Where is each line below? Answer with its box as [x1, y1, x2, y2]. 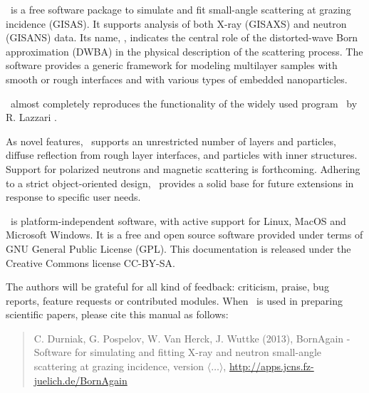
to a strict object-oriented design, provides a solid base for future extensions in [6, 175, 354, 190]
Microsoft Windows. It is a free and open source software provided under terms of [6, 227, 363, 242]
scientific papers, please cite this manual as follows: [6, 307, 229, 322]
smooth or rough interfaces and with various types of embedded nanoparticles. [6, 71, 348, 86]
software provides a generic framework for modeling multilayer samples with [6, 58, 338, 73]
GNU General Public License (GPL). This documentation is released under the [6, 241, 351, 256]
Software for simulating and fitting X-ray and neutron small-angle [33, 345, 322, 360]
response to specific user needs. [6, 189, 141, 204]
